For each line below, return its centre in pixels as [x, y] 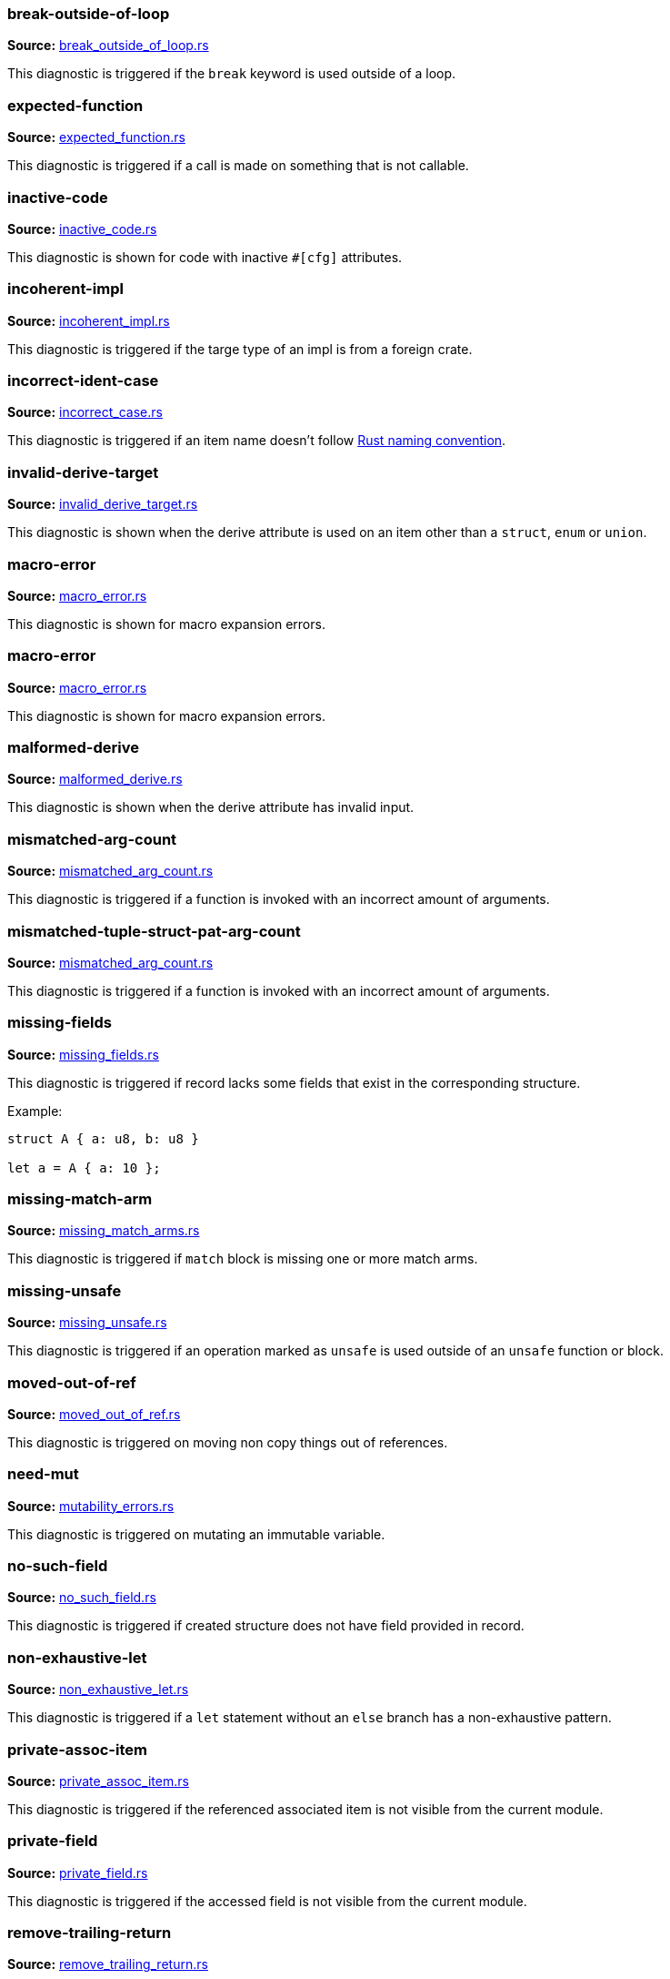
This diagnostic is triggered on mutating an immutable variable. [196, 1534]
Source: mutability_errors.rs [91, 1506]
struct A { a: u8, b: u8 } [103, 1138]
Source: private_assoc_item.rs [98, 1781]
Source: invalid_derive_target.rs [103, 504]
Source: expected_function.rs [96, 137]
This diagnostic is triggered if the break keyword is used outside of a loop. [232, 74]
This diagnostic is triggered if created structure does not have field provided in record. [266, 1626]
